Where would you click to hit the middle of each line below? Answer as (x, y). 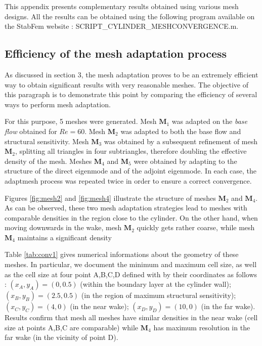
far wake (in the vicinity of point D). (61, 337)
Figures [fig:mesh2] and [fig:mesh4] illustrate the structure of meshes (110, 198)
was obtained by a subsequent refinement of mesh (181, 141)
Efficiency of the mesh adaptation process (116, 53)
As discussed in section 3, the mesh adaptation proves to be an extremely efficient (132, 74)
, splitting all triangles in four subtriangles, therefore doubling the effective (131, 151)
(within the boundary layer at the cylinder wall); (156, 284)
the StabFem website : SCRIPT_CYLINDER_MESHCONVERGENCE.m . (122, 26)
